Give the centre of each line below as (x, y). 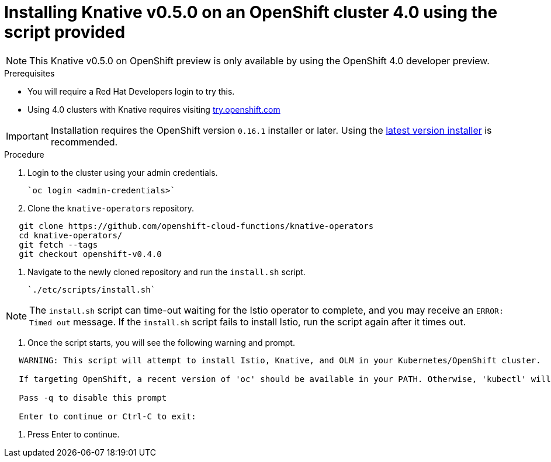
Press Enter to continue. (74, 434)
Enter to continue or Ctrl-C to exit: (108, 416)
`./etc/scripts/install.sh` (92, 289)
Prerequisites (30, 73)
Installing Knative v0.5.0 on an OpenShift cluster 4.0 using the (251, 12)
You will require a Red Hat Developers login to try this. (131, 91)
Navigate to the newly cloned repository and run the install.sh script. (167, 272)
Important (27, 136)
